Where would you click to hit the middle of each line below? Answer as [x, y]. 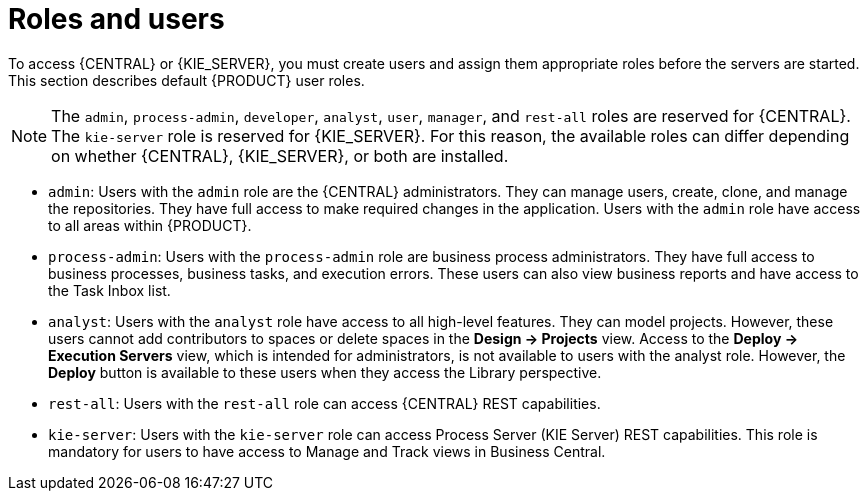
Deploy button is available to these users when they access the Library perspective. [325, 372]
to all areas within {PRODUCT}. [150, 225]
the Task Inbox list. [109, 290]
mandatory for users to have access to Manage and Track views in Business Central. [327, 451]
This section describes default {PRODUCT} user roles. [186, 80]
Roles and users [116, 19]
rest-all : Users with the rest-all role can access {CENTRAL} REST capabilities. [324, 403]
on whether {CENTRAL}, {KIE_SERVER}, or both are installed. [280, 155]
